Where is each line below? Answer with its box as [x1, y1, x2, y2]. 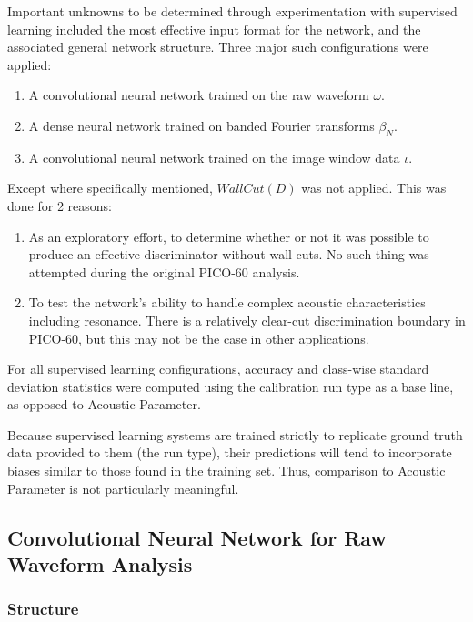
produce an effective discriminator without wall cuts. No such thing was [28, 245, 429, 264]
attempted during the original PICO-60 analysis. [28, 262, 300, 281]
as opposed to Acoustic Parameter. [7, 395, 201, 414]
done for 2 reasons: [7, 196, 112, 215]
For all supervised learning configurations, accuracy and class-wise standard [7, 359, 429, 378]
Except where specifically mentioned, [7, 178, 213, 197]
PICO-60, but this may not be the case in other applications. [28, 328, 369, 347]
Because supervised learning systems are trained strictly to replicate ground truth [7, 425, 463, 444]
